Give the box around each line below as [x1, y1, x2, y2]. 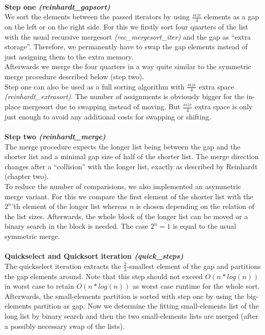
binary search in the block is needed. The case [5, 221, 149, 231]
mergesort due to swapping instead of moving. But [22, 101, 181, 111]
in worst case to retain [5, 281, 74, 291]
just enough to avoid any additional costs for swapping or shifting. [5, 111, 212, 121]
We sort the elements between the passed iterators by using [5, 11, 190, 22]
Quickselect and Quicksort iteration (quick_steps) [5, 251, 184, 261]
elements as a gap [204, 11, 259, 22]
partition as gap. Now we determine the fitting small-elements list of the [34, 300, 259, 311]
